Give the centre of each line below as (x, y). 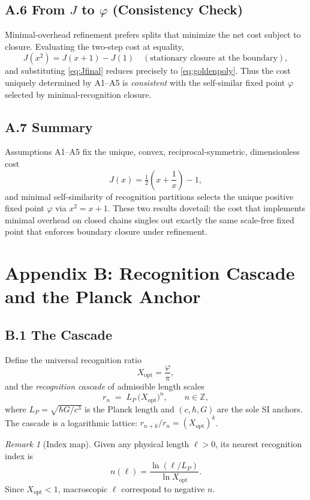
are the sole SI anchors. (260, 408)
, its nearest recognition (259, 444)
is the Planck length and (130, 408)
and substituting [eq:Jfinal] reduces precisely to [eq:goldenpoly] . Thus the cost (148, 71)
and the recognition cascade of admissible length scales (105, 386)
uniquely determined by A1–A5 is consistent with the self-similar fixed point (145, 82)
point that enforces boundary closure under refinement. (106, 231)
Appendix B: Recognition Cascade (150, 273)
